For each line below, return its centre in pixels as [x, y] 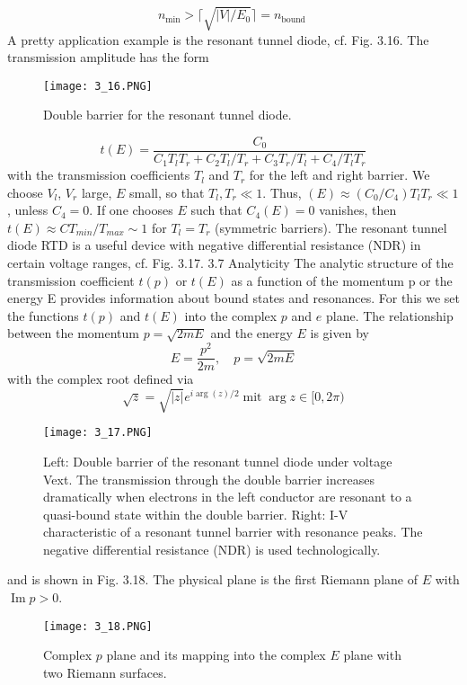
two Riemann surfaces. [105, 672]
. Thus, [282, 192]
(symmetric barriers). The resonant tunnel [330, 227]
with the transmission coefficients [99, 175]
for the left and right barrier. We [339, 175]
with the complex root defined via [101, 379]
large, [97, 192]
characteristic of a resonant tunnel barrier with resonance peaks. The [233, 532]
